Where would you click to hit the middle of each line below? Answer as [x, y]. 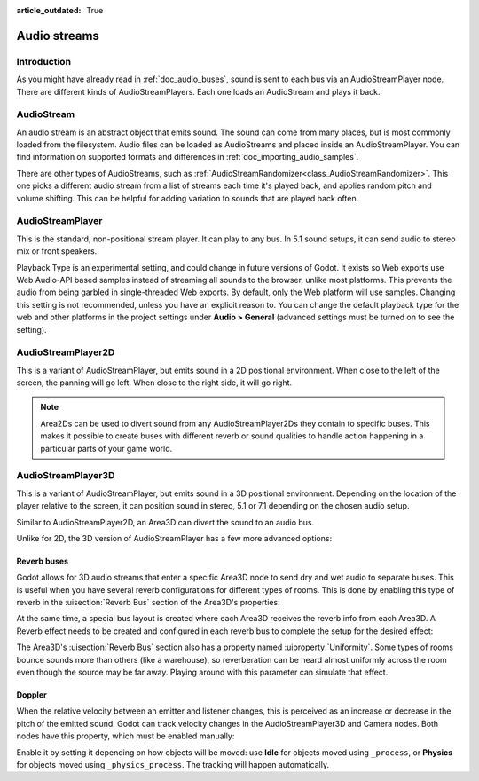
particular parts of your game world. [106, 448]
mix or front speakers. [57, 251]
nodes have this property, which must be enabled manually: [126, 736]
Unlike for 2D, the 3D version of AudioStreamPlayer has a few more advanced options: [174, 538]
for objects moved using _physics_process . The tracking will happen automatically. [173, 765]
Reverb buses [43, 561]
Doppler [32, 695]
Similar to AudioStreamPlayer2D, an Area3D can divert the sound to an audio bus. [165, 522]
